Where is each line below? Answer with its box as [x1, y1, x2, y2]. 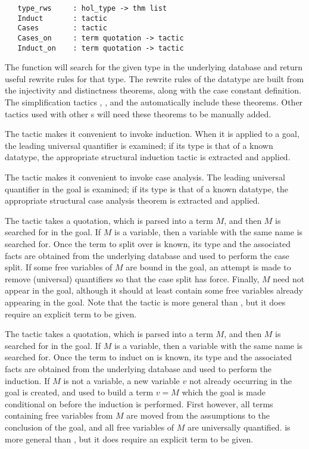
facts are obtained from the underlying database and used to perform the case [5, 249, 289, 261]
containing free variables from [5, 409, 113, 422]
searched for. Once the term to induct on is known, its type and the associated [5, 351, 292, 363]
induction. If [5, 374, 50, 386]
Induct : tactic [17, 14, 107, 23]
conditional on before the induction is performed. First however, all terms [5, 397, 273, 410]
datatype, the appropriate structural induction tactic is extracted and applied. [5, 151, 291, 163]
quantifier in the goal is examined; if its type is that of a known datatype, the [5, 182, 288, 195]
